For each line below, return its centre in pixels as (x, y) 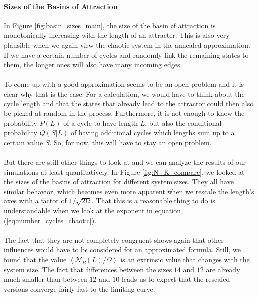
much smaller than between (46, 279)
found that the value (35, 259)
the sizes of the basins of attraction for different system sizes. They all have (119, 181)
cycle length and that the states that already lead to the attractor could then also (129, 103)
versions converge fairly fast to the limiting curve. (80, 288)
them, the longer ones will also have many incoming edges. (93, 64)
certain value (24, 142)
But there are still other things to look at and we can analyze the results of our (125, 162)
